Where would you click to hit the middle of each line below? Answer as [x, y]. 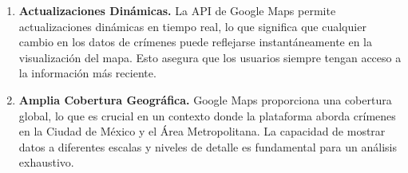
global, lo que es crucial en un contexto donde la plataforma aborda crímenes [207, 115]
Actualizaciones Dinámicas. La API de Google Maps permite [177, 10]
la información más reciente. [87, 73]
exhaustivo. [46, 162]
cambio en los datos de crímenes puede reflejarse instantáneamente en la [196, 42]
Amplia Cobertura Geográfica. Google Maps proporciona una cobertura [205, 99]
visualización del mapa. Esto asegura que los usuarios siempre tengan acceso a [210, 57]
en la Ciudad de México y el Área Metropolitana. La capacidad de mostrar [202, 131]
